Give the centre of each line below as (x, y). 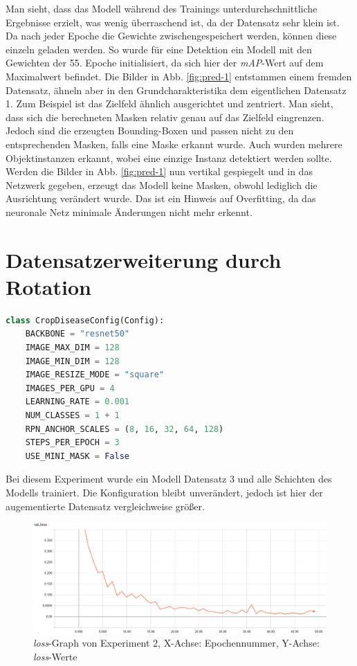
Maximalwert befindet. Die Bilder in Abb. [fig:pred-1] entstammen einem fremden (179, 76)
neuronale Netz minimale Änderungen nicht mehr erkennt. (129, 211)
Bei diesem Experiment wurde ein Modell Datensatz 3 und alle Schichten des (169, 479)
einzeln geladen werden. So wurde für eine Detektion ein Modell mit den (159, 49)
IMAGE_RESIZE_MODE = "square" (95, 375)
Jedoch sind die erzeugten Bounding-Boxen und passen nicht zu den (150, 130)
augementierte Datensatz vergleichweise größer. (105, 506)
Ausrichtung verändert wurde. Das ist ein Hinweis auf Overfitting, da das (161, 198)
